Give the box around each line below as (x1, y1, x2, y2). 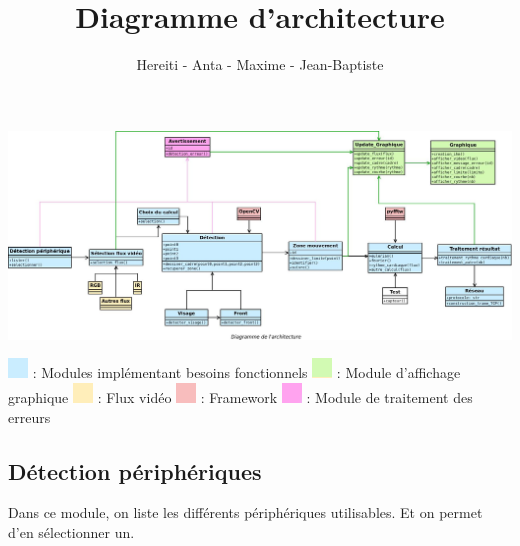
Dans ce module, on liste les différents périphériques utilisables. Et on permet (8, 502, 483, 523)
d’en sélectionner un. (8, 522, 135, 543)
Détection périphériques (8, 455, 262, 486)
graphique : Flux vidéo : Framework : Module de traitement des (8, 387, 473, 408)
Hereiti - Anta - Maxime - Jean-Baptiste (136, 54, 384, 75)
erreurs (8, 406, 51, 427)
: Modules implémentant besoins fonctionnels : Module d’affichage (32, 362, 461, 383)
